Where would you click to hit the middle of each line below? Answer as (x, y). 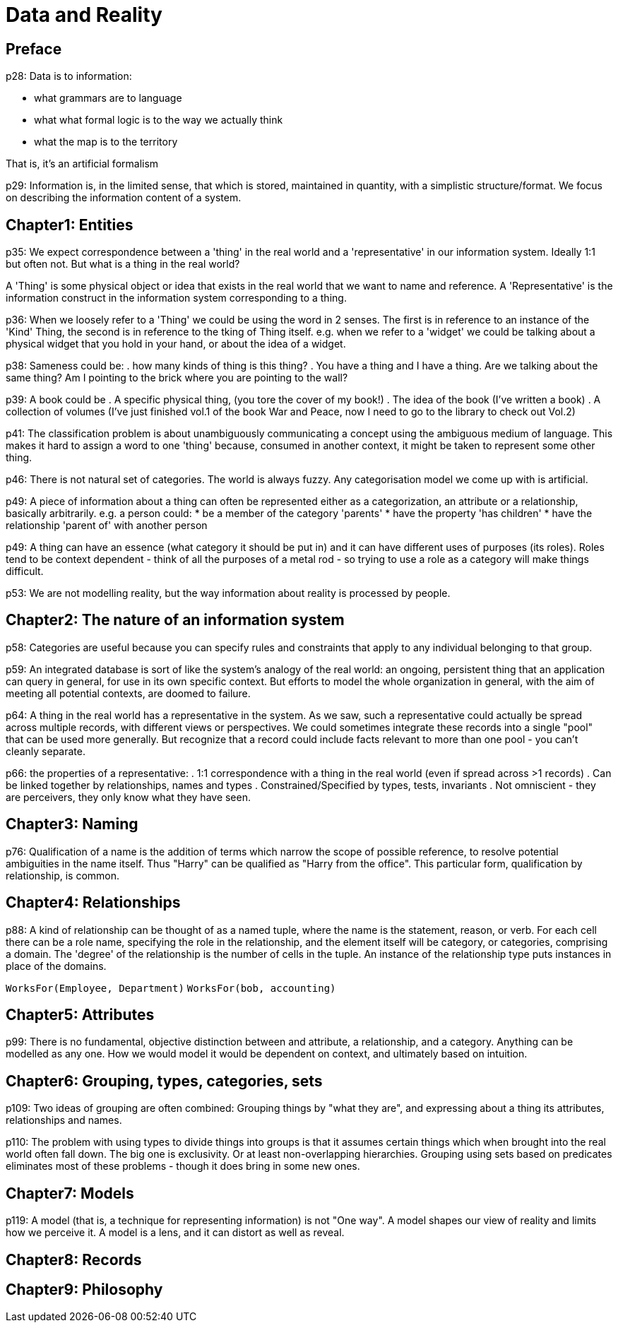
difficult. (25, 571)
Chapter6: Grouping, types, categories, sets (164, 1081)
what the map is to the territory (106, 142)
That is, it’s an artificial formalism (82, 164)
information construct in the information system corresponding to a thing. (176, 298)
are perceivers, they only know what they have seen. (128, 797)
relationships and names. (64, 1120)
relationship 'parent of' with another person (107, 526)
